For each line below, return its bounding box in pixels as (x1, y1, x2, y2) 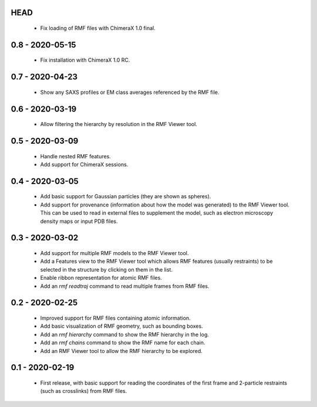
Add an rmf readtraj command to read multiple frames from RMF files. (40, 282, 210, 290)
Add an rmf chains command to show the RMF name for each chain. (40, 339, 205, 346)
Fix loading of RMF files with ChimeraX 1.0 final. (40, 25, 156, 32)
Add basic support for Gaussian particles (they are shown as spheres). (40, 193, 211, 200)
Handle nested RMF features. (40, 152, 111, 160)
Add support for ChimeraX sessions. (40, 161, 129, 168)
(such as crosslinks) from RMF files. (40, 388, 127, 395)
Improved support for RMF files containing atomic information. (40, 314, 191, 321)
